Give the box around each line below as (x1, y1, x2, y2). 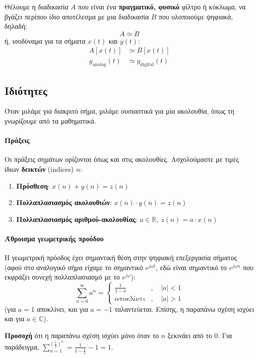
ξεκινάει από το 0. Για (167, 330, 232, 341)
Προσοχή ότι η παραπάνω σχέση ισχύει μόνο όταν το (4, 330, 159, 341)
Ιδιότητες (4, 82, 48, 98)
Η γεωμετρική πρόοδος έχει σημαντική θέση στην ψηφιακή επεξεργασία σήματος (4, 252, 237, 263)
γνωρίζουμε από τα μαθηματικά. (4, 116, 96, 126)
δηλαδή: (4, 21, 27, 31)
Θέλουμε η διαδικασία (4, 1, 68, 11)
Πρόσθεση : (16, 180, 50, 191)
